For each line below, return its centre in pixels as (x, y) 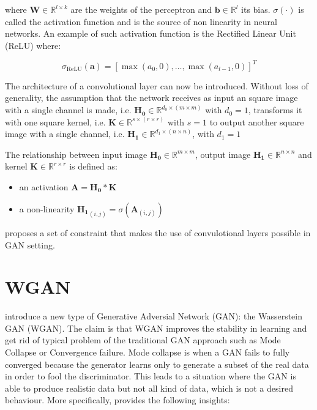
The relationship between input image (76, 154)
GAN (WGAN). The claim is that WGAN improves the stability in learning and (156, 328)
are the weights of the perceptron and (141, 9)
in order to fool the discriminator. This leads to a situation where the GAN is (151, 376)
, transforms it (275, 110)
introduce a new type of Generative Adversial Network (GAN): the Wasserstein (154, 316)
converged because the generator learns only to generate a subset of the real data (157, 364)
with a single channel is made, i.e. (68, 110)
